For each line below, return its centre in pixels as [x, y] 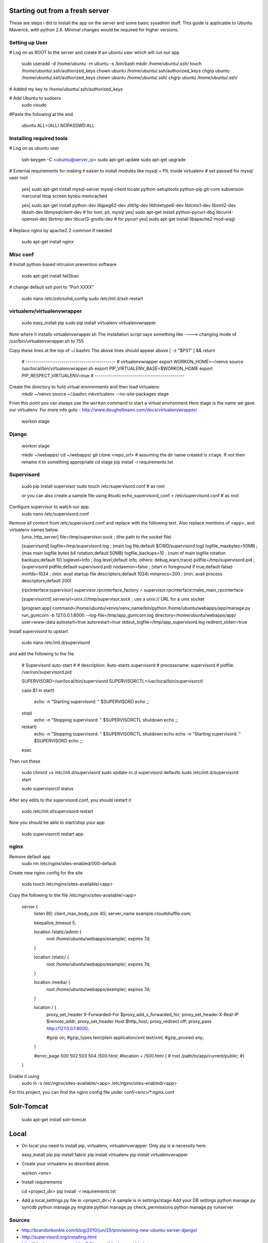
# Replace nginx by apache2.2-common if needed [61, 230]
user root [19, 178]
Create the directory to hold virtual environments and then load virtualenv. [85, 387]
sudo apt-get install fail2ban [50, 275]
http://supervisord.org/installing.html [59, 1237]
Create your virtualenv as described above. [66, 1164]
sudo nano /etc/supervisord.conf [55, 514]
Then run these [25, 761]
